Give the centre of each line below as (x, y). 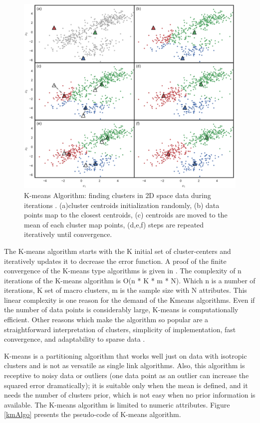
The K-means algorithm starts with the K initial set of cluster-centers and (118, 251)
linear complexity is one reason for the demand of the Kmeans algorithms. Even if (130, 300)
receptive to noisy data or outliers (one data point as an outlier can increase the (127, 375)
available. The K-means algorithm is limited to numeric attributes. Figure (117, 404)
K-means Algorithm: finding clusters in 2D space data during (118, 195)
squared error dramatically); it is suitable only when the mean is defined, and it (126, 385)
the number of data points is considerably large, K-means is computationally (121, 310)
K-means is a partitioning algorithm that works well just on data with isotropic (126, 355)
